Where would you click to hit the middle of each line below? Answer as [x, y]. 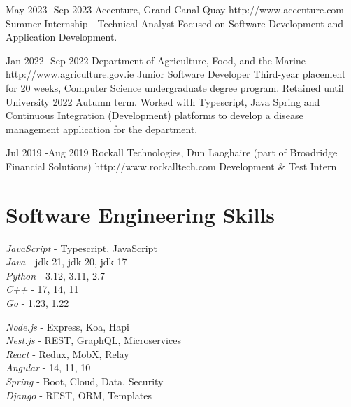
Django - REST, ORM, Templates [79, 395]
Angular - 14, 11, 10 [48, 367]
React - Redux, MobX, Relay [67, 353]
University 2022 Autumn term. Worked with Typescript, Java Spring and [163, 101]
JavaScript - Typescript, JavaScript [81, 248]
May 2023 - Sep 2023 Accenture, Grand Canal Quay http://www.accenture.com [175, 9]
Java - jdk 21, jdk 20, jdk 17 [66, 262]
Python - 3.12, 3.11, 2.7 [55, 275]
